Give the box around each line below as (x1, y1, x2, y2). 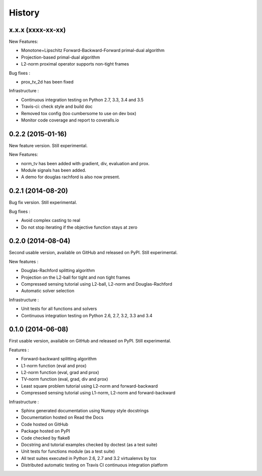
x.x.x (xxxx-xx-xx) (9, 26, 66, 34)
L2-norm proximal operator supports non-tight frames (21, 61, 130, 67)
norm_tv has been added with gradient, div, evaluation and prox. (21, 160, 150, 166)
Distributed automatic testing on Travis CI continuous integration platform (21, 462, 168, 468)
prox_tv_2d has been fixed (21, 79, 74, 85)
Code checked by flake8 (21, 435, 70, 441)
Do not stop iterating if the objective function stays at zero (21, 224, 138, 230)
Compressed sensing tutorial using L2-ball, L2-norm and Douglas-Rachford (21, 281, 172, 287)
